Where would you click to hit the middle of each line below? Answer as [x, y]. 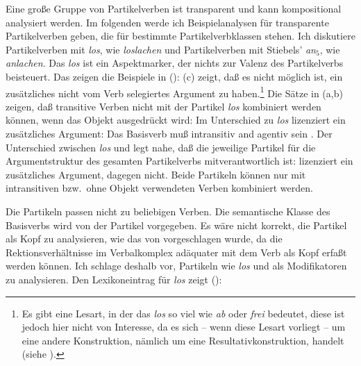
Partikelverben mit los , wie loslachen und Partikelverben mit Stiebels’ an [161, 49]
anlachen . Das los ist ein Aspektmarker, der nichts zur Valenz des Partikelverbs [175, 63]
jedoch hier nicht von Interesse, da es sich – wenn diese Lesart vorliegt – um [184, 327]
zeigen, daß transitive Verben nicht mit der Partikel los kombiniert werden [163, 106]
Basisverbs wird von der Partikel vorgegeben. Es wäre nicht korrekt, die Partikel [176, 225]
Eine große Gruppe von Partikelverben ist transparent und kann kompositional [174, 8]
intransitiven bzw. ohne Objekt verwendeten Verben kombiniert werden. [159, 188]
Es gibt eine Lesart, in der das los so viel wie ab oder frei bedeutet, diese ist [183, 313]
